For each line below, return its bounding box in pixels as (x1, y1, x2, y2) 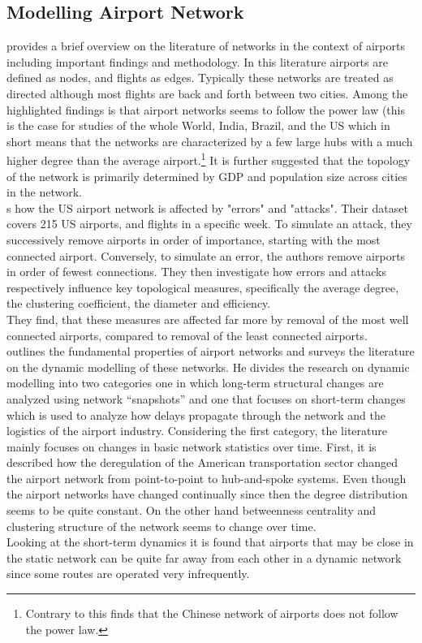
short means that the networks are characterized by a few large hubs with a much (6, 132, 413, 149)
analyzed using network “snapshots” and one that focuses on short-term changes (6, 390, 406, 407)
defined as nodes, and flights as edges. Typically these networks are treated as (6, 69, 394, 86)
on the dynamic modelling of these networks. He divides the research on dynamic (6, 358, 410, 375)
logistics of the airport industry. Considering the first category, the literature (6, 422, 387, 439)
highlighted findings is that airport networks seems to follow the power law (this (6, 101, 406, 118)
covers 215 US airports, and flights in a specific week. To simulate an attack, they (6, 215, 412, 232)
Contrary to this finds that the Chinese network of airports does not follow (25, 605, 398, 622)
